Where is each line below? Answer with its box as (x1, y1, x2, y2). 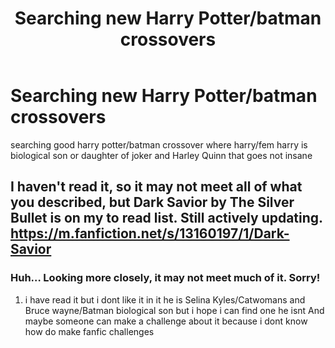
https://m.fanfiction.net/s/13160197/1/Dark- (10, 225, 290, 242)
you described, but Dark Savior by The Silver (10, 194, 295, 211)
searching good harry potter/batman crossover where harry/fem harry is (10, 138, 308, 151)
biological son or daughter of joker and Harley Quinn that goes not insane (10, 149, 313, 161)
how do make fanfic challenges (24, 325, 155, 337)
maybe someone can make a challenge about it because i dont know (24, 315, 308, 327)
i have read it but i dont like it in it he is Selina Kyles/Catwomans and (24, 293, 306, 306)
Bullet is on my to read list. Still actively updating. (10, 210, 323, 227)
